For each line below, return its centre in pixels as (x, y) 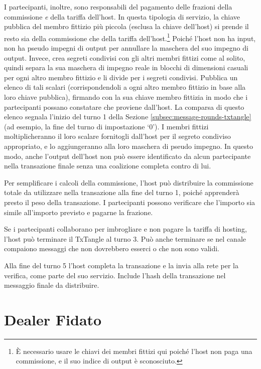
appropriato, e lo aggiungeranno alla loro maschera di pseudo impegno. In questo (128, 146)
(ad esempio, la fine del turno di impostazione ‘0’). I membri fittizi (106, 126)
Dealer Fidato (53, 319)
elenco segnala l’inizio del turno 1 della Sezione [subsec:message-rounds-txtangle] (128, 117)
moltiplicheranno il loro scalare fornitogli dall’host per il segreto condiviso (117, 136)
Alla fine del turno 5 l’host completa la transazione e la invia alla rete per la (121, 265)
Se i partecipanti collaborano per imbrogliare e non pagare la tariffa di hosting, (125, 229)
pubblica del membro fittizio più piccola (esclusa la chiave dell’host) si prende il (126, 26)
